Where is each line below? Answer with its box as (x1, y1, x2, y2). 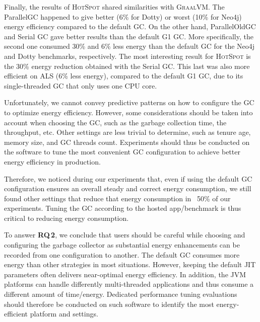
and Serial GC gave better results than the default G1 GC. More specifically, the (4, 31, 253, 41)
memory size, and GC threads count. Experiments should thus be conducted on (4, 136, 250, 147)
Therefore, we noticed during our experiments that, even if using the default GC (4, 173, 252, 184)
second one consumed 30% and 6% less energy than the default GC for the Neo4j (4, 41, 255, 51)
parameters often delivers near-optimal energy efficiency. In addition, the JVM (4, 269, 246, 279)
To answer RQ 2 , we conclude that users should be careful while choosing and (4, 229, 245, 240)
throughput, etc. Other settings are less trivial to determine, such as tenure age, (4, 127, 251, 137)
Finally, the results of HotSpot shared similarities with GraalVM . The (4, 2, 225, 12)
